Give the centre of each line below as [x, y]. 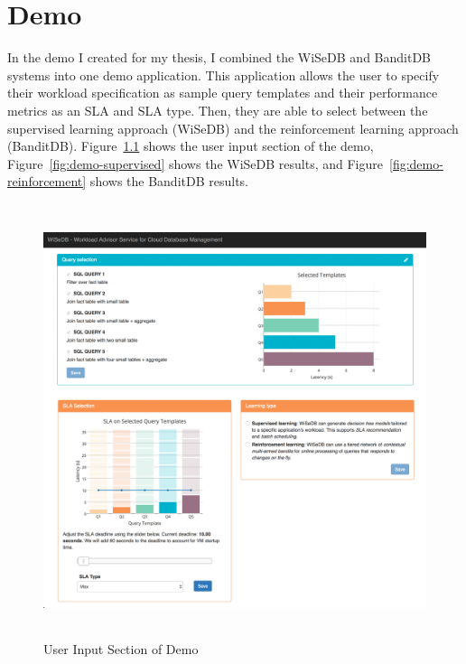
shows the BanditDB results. [169, 181]
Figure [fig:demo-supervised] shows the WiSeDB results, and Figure [195, 163]
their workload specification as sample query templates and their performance [223, 93]
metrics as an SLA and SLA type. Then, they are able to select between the [218, 110]
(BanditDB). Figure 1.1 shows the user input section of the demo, [191, 146]
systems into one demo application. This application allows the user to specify [224, 75]
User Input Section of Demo [121, 649]
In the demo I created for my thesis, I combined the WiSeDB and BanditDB [219, 57]
